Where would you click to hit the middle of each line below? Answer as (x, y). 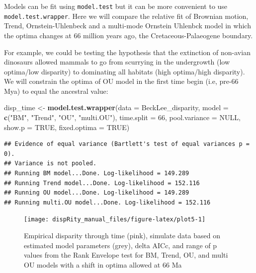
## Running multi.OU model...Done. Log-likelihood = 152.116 (107, 202)
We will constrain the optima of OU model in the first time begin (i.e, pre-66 (121, 81)
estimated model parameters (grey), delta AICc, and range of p (121, 245)
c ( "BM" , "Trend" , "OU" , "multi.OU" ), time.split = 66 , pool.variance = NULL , (122, 117)
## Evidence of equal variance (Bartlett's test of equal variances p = (127, 144)
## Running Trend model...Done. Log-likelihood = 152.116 (102, 183)
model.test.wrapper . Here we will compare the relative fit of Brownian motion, (126, 16)
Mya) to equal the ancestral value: (56, 91)
